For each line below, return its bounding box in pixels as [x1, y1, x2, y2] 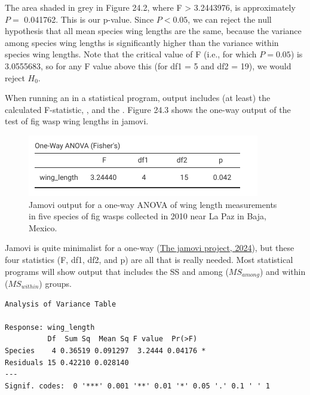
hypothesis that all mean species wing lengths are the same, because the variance [5, 25, 302, 37]
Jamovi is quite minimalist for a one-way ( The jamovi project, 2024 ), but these [5, 241, 294, 254]
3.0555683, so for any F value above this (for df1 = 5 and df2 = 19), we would [5, 59, 291, 72]
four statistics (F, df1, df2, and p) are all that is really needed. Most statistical [5, 253, 293, 265]
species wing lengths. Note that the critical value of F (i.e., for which [5, 48, 257, 60]
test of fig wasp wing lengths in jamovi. [5, 115, 149, 127]
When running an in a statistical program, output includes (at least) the [5, 91, 271, 104]
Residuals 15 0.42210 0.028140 [5, 358, 129, 367]
